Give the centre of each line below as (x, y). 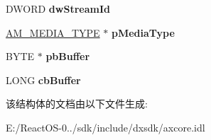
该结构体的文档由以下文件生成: (77, 104)
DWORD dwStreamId (58, 8)
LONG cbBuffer (43, 80)
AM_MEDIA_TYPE (53, 32)
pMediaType (143, 32)
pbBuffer (68, 56)
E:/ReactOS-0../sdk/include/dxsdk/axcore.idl (105, 127)
